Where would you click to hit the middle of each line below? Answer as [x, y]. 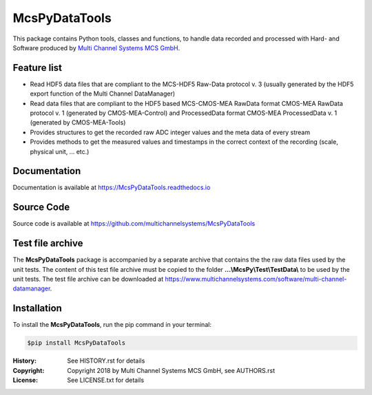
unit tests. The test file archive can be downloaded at [88, 279]
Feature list [37, 68]
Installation [37, 309]
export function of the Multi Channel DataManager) [103, 94]
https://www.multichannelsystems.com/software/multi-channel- [256, 279]
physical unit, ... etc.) [60, 151]
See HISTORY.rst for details [106, 361]
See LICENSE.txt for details [106, 380]
